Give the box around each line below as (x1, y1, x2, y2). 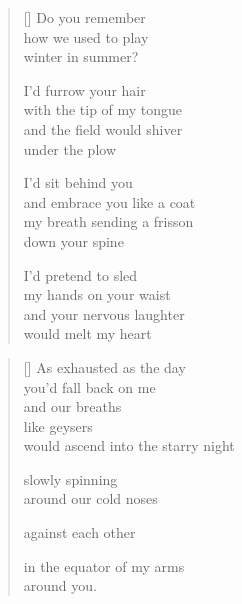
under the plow (23, 138, 117, 159)
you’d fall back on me (23, 376, 156, 397)
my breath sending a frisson (23, 211, 194, 232)
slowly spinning (23, 468, 118, 489)
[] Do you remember (23, 7, 146, 27)
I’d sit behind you (23, 172, 133, 193)
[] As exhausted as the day (23, 356, 186, 377)
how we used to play (23, 26, 149, 47)
